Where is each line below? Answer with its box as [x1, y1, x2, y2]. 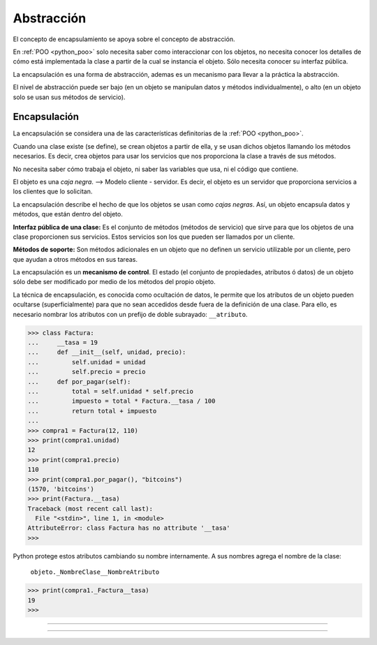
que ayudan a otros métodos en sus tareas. [13, 255, 138, 263]
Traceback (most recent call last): [27, 505, 154, 512]
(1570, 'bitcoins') [27, 485, 94, 493]
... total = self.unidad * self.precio [27, 387, 193, 395]
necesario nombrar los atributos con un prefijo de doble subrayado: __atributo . [13, 310, 248, 318]
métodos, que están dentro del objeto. [13, 210, 124, 218]
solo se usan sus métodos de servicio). [13, 93, 126, 101]
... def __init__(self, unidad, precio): [27, 348, 186, 356]
